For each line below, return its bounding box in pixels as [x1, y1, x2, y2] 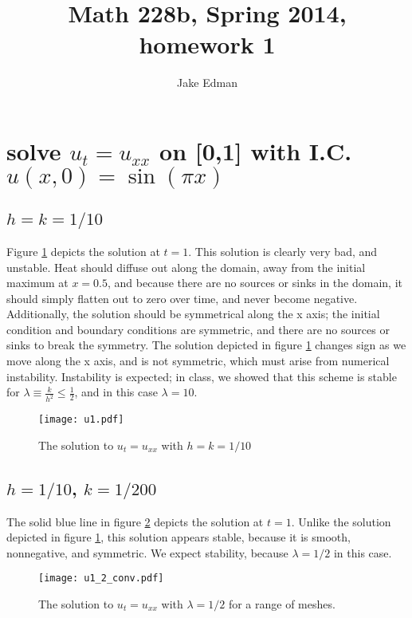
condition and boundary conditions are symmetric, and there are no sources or [6, 321, 390, 337]
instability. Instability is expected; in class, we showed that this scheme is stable [6, 368, 397, 384]
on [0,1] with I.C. [159, 134, 352, 167]
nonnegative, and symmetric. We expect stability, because [6, 544, 288, 561]
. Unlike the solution [291, 513, 391, 529]
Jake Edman [177, 74, 237, 91]
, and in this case [74, 384, 158, 400]
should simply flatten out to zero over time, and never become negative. [6, 289, 358, 306]
